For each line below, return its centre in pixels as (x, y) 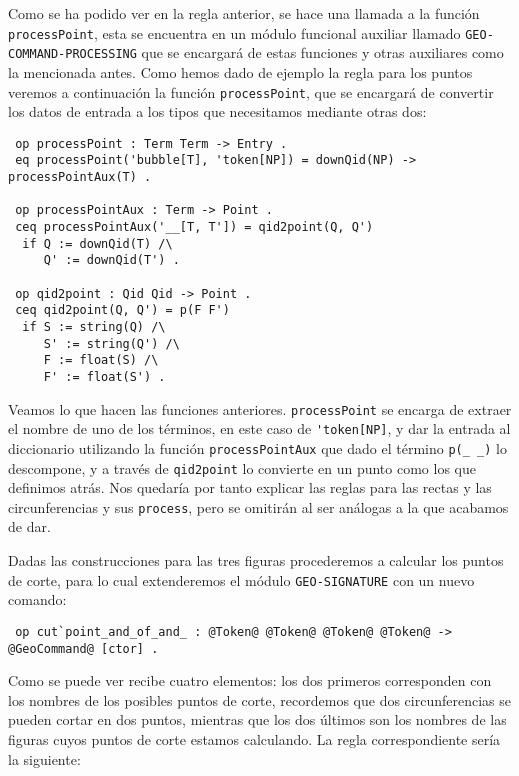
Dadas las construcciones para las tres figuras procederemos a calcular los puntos (256, 560)
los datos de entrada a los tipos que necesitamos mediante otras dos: (217, 111)
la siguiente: (44, 758)
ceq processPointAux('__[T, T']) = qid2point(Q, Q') (194, 227)
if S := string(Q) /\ (94, 326)
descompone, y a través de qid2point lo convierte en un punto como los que (242, 467)
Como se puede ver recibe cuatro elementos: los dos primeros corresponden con (250, 680)
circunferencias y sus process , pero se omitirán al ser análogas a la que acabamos (258, 506)
